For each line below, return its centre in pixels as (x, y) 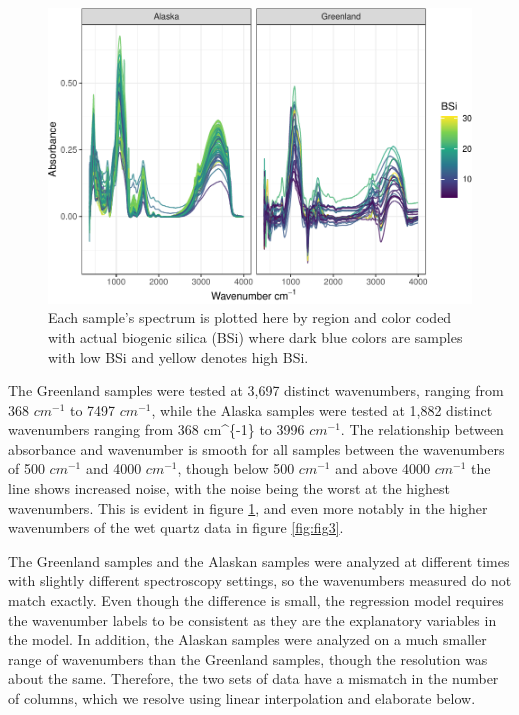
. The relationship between (422, 429)
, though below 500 (236, 468)
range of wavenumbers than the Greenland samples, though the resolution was (248, 658)
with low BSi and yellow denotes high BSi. (178, 356)
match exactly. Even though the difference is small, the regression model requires (256, 600)
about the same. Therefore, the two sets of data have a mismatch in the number (253, 678)
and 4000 (113, 468)
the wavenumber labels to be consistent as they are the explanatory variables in (252, 619)
